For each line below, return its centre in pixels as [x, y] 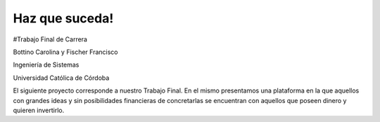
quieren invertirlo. [39, 110]
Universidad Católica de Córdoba [61, 78]
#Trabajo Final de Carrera [50, 39]
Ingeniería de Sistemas [46, 65]
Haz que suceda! [63, 18]
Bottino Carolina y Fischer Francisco [66, 52]
